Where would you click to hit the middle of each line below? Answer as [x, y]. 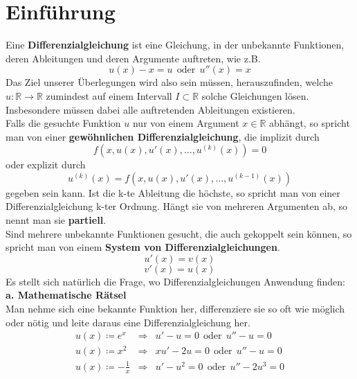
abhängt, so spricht [310, 123]
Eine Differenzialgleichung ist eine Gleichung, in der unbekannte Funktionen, [175, 45]
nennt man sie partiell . [56, 220]
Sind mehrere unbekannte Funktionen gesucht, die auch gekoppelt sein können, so [179, 233]
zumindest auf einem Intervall [109, 95]
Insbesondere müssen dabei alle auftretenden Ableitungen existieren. [150, 109]
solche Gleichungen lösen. [255, 95]
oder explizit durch [46, 165]
